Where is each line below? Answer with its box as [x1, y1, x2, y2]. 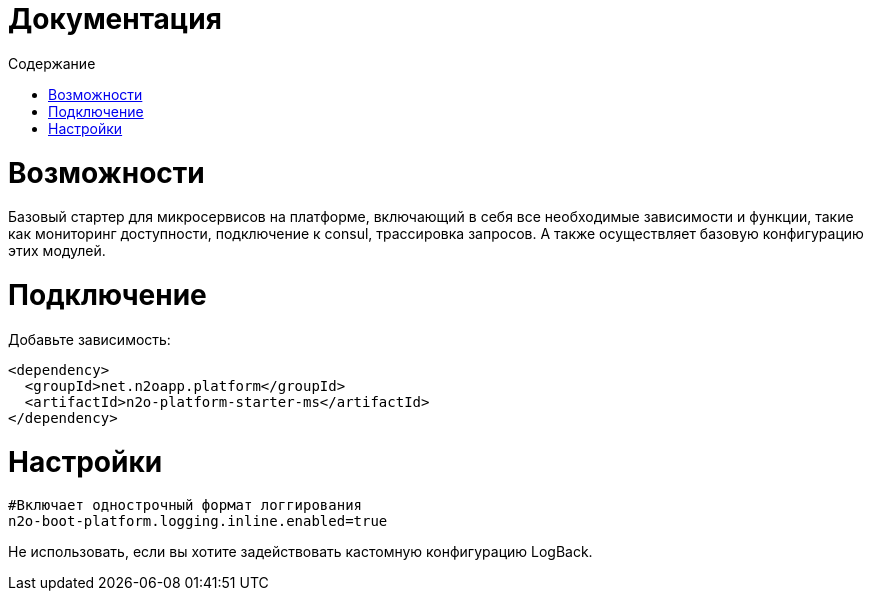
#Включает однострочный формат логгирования [8, 497, 363, 514]
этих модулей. [8, 242, 106, 260]
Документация [8, 2, 222, 36]
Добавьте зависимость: [8, 330, 171, 348]
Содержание [8, 54, 96, 72]
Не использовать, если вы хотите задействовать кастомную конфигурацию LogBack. [8, 543, 593, 561]
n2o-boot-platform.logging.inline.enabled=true [8, 513, 388, 530]
